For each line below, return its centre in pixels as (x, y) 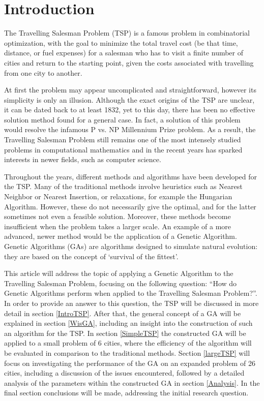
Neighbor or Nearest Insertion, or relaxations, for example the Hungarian (118, 196)
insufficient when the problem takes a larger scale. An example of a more (118, 226)
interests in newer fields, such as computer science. (83, 159)
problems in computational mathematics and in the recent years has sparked (123, 149)
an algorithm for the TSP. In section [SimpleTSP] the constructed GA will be (125, 333)
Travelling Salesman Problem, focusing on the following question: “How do (121, 283)
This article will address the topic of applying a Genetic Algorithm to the (119, 273)
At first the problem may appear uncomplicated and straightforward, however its (130, 90)
